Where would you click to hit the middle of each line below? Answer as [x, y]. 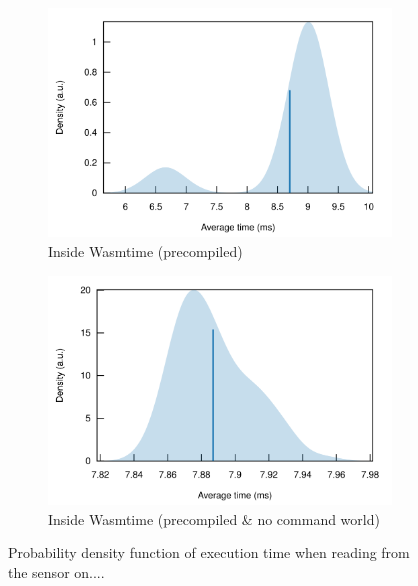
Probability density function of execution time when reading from [209, 552]
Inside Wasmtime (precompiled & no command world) [214, 518]
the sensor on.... [56, 571]
